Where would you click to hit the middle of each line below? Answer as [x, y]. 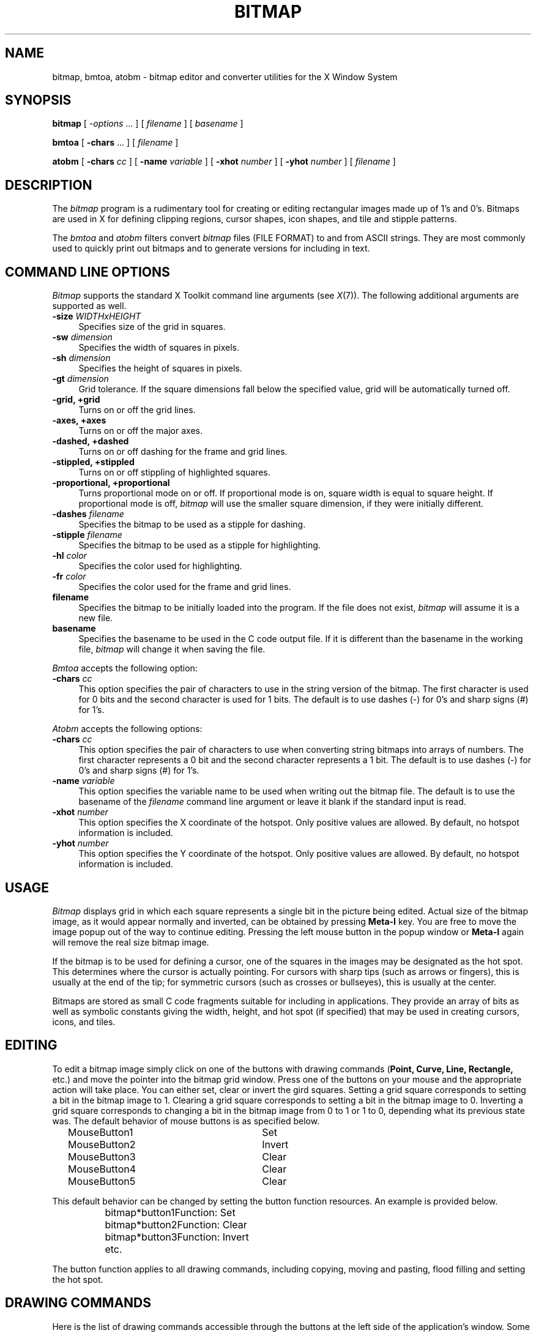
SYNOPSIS [38, 100]
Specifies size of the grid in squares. [152, 327]
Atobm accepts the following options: [127, 729]
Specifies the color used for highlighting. [160, 566]
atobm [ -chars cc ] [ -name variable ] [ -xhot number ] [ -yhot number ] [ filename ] [224, 162]
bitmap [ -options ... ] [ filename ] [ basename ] [148, 124]
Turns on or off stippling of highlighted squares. [174, 472]
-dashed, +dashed [91, 441]
